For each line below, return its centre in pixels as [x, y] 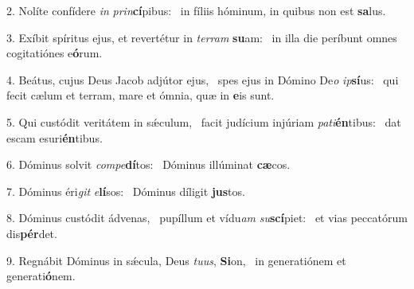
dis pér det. [32, 233]
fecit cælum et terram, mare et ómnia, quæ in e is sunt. [141, 95]
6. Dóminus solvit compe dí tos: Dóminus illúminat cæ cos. [148, 164]
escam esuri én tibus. [55, 137]
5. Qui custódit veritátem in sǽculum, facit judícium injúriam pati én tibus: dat [204, 121]
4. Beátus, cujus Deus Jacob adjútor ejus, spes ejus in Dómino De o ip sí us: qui [203, 79]
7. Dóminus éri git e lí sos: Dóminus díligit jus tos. [126, 191]
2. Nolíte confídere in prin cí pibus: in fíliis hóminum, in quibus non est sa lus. [196, 10]
